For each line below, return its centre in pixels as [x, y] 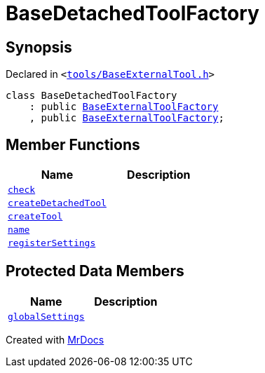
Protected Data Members [95, 271]
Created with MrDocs [55, 339]
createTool [35, 217]
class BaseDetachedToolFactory [91, 96]
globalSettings [46, 316]
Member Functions [73, 144]
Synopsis [39, 47]
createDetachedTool [57, 203]
